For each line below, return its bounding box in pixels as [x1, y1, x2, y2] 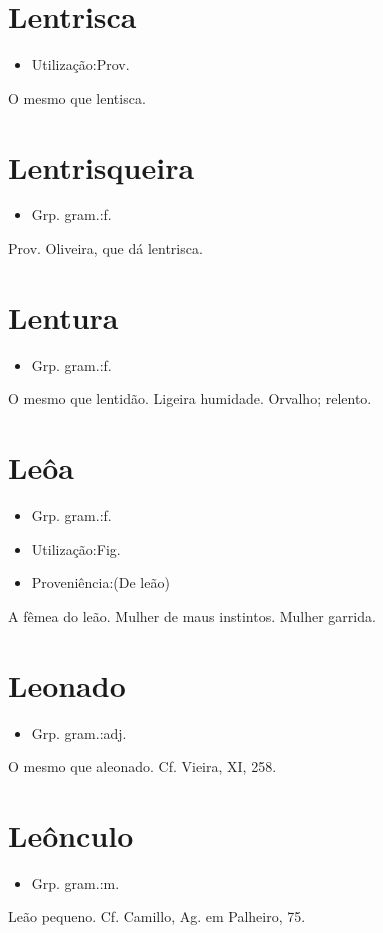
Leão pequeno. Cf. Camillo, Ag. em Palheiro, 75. [8, 906, 306, 927]
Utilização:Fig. [31, 538, 121, 559]
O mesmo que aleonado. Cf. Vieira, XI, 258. [8, 756, 277, 777]
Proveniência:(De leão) [31, 572, 170, 593]
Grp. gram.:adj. [31, 722, 127, 743]
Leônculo [8, 814, 134, 855]
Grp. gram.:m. [31, 872, 120, 893]
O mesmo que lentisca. [8, 87, 146, 108]
